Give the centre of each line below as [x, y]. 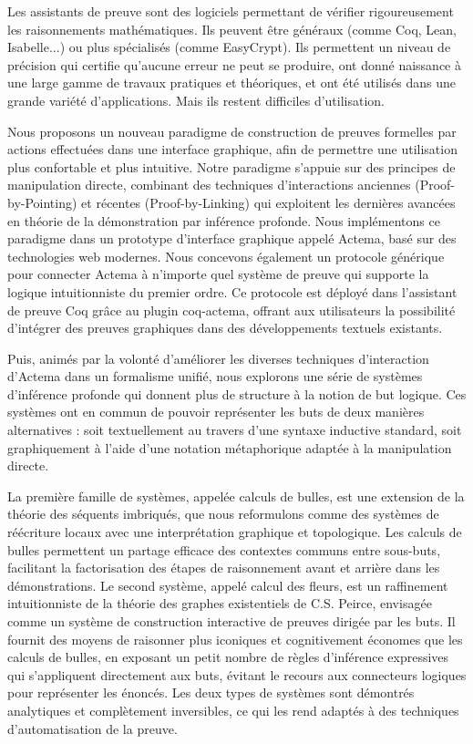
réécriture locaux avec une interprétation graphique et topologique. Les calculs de [235, 532]
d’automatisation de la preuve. [93, 728]
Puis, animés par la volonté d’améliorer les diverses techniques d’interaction [218, 358]
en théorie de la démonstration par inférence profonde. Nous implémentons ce [224, 220]
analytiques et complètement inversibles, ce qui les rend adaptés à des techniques [233, 710]
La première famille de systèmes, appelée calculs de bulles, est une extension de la [236, 496]
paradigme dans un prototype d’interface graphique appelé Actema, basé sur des [232, 238]
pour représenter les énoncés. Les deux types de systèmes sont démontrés [211, 692]
